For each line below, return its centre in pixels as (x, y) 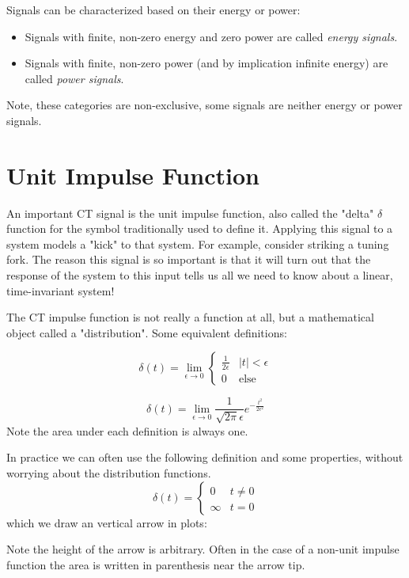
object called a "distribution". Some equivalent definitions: (147, 332)
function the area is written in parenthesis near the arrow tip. (156, 564)
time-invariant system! (61, 290)
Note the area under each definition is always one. (127, 430)
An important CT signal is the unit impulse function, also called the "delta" (190, 213)
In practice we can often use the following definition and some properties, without (205, 457)
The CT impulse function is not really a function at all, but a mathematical (190, 317)
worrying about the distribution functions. (109, 473)
